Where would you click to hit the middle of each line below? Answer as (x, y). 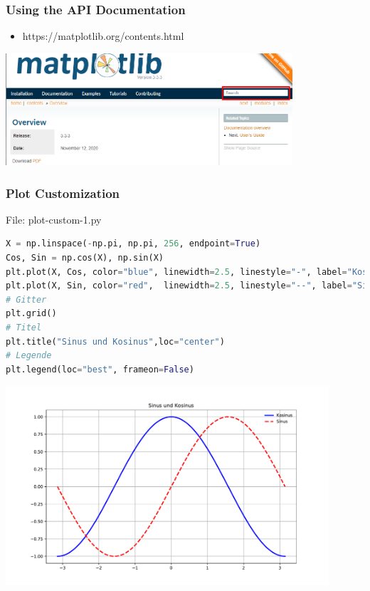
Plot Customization (63, 193)
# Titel (24, 328)
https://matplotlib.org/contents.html (103, 36)
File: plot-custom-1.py (54, 219)
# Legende (29, 356)
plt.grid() (31, 314)
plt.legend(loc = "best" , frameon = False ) (100, 369)
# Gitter (26, 299)
